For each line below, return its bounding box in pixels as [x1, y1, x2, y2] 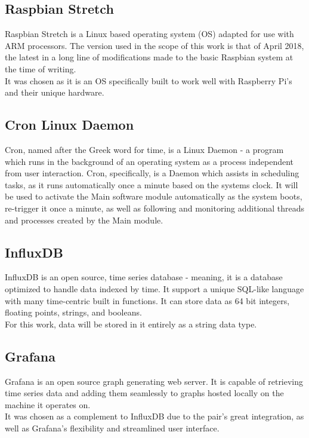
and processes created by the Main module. [5, 213, 163, 226]
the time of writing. [5, 62, 76, 75]
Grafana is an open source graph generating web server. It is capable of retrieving [5, 375, 304, 387]
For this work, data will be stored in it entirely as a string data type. [5, 317, 257, 330]
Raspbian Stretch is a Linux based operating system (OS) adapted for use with [5, 27, 294, 40]
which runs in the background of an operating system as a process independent [5, 155, 294, 167]
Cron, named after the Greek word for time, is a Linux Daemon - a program [5, 143, 284, 155]
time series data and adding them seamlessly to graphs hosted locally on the [5, 387, 284, 399]
